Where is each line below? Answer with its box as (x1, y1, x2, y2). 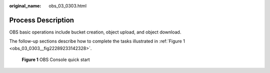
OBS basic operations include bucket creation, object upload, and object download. (9, 29, 181, 35)
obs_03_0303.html (48, 3, 87, 8)
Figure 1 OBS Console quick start (21, 56, 90, 62)
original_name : (9, 3, 41, 8)
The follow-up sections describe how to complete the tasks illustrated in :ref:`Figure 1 (9, 38, 185, 44)
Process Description (9, 15, 74, 24)
